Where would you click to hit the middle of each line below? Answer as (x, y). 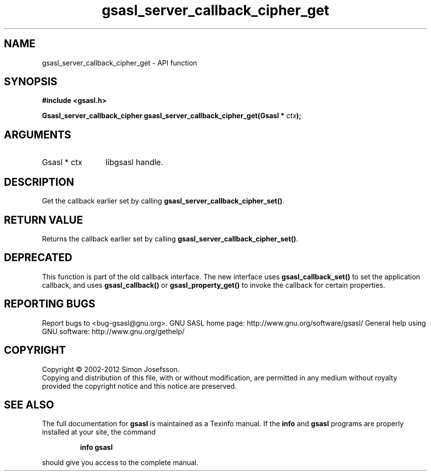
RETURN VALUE (44, 220)
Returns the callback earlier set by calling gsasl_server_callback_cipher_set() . (170, 238)
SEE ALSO (29, 405)
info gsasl (96, 447)
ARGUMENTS (38, 135)
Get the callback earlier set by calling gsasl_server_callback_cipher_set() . (163, 201)
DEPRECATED (38, 258)
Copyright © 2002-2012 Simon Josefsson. (111, 369)
